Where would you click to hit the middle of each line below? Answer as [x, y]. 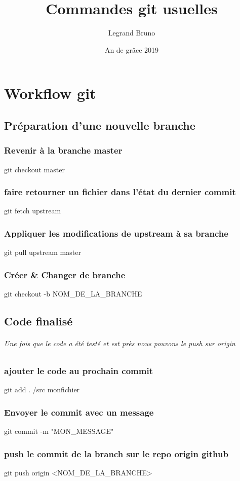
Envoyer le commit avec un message [79, 412]
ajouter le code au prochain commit [78, 371]
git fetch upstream [33, 211]
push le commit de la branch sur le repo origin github [116, 453]
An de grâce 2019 [132, 49]
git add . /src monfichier [42, 390]
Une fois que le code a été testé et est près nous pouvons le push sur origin [120, 343]
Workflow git [50, 93]
